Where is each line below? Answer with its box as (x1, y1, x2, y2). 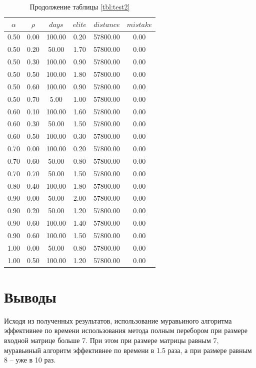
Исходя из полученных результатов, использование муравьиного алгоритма (4, 315, 232, 326)
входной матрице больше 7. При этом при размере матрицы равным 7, (4, 335, 219, 346)
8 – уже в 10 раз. (4, 355, 56, 365)
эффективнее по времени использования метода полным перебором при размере (4, 325, 247, 336)
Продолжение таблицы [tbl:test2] (29, 1, 130, 11)
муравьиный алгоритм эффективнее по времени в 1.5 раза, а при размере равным (4, 345, 252, 355)
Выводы (4, 286, 56, 307)
